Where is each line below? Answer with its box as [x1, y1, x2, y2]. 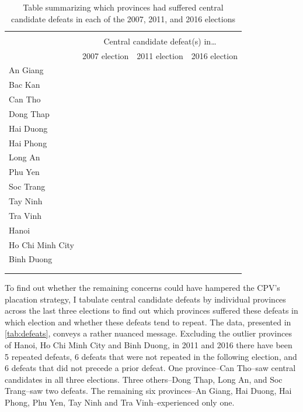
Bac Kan [9, 78, 40, 91]
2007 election [82, 49, 129, 61]
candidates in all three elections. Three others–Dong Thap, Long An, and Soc [5, 373, 283, 385]
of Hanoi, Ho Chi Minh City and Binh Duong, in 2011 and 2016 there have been [5, 338, 292, 351]
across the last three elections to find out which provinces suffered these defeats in [5, 304, 298, 317]
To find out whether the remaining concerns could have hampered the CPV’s [5, 281, 280, 293]
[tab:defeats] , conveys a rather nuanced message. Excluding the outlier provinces [5, 327, 292, 339]
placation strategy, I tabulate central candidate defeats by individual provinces [5, 293, 286, 305]
